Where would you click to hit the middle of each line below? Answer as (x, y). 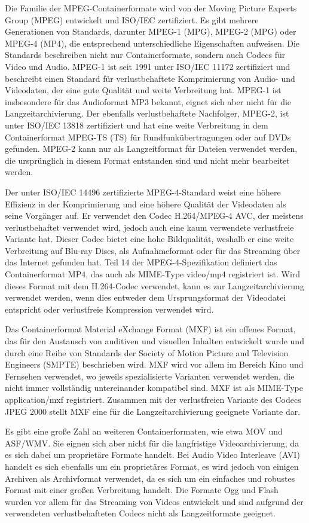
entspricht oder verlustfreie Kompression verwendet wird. (109, 309)
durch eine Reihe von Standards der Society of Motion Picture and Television (147, 352)
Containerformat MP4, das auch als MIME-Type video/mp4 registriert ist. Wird (153, 274)
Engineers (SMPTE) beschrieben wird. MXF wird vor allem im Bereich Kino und (154, 364)
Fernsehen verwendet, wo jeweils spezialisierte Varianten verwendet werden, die (150, 376)
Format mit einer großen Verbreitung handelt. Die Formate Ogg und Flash (142, 490)
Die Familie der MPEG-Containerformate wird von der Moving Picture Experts (151, 8)
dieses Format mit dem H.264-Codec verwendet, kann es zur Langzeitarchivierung (154, 285)
